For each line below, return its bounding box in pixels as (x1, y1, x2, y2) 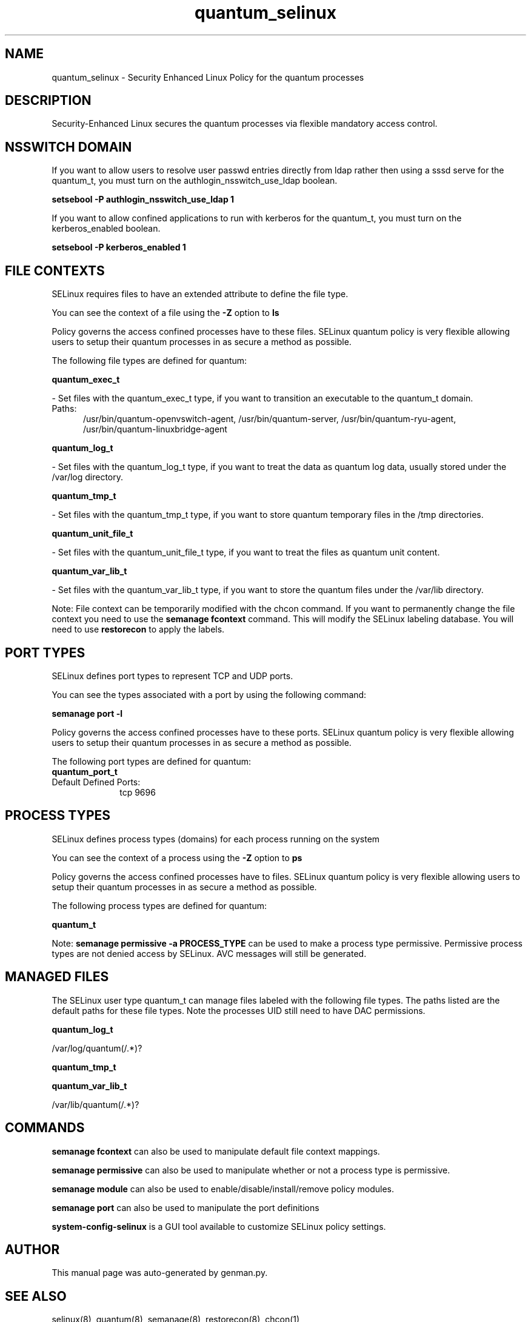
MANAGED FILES (5, 969, 109, 985)
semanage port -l (52, 708, 122, 719)
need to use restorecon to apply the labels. (52, 624, 225, 635)
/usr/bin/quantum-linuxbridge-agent (83, 424, 227, 435)
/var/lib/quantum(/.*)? (52, 1099, 139, 1110)
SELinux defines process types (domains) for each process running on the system (52, 833, 380, 844)
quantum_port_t (52, 766, 118, 777)
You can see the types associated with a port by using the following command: (52, 689, 367, 700)
